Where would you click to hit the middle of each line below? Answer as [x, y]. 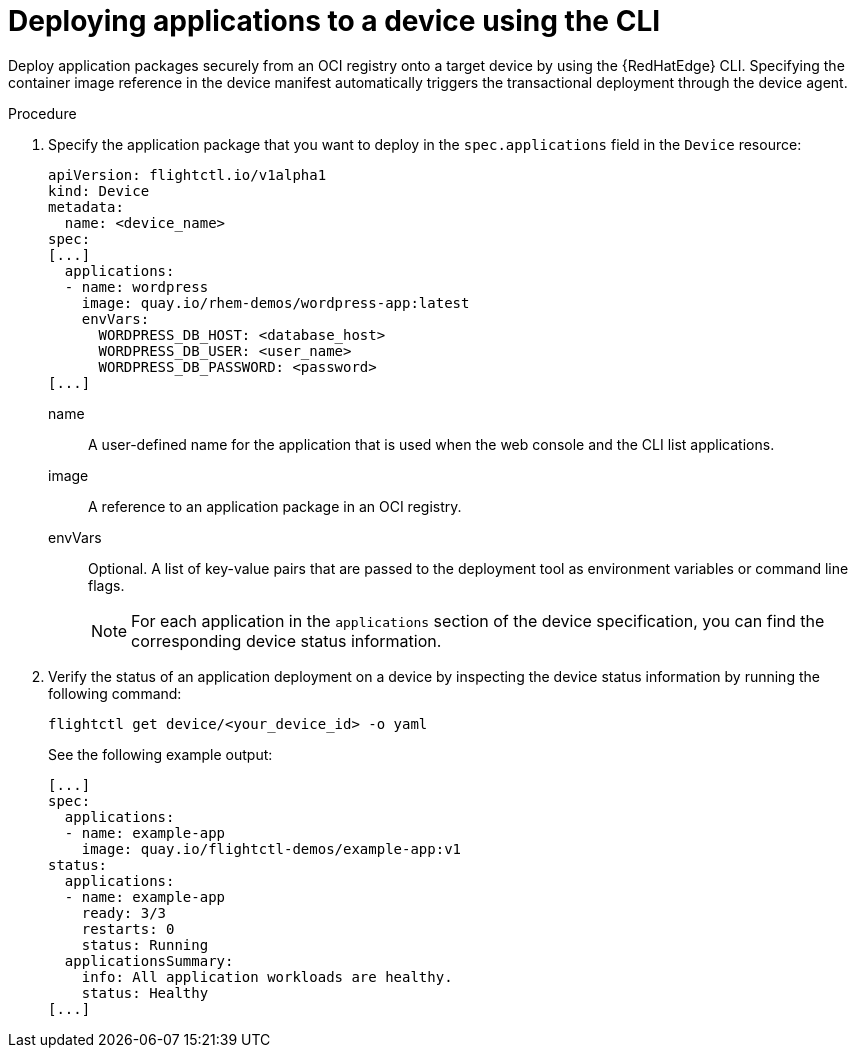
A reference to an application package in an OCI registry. [275, 506]
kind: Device [99, 190]
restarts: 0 [128, 928]
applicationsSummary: [149, 960]
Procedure [42, 113]
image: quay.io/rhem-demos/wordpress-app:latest [275, 302]
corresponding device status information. [286, 640]
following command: [115, 693]
